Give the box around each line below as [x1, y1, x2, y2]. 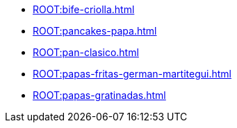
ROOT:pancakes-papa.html [33, 25, 157, 37]
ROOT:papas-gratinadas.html [33, 89, 166, 101]
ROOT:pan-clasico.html [33, 46, 139, 58]
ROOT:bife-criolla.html [33, 3, 135, 15]
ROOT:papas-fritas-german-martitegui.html [33, 68, 231, 80]
